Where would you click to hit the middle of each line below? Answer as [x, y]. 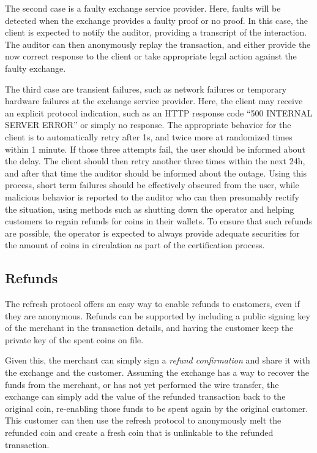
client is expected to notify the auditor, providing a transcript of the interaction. [156, 32]
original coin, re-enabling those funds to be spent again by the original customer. [157, 408]
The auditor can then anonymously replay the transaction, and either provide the [158, 44]
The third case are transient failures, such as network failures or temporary [146, 89]
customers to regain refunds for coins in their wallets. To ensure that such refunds [158, 221]
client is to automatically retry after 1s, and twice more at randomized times [149, 136]
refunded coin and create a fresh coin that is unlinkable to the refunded [139, 432]
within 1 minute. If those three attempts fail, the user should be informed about [155, 149]
